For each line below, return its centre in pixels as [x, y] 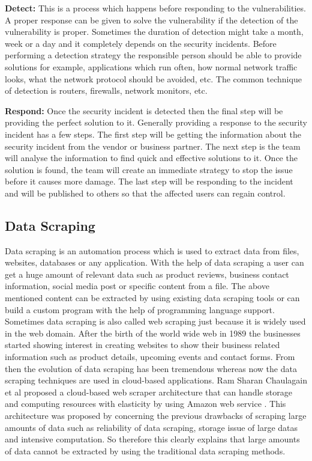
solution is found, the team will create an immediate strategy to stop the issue [149, 169]
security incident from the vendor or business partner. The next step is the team [153, 146]
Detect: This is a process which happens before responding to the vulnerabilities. [155, 8]
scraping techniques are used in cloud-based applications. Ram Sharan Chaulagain [156, 380]
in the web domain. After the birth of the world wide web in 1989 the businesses [153, 333]
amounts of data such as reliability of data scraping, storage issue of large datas [151, 427]
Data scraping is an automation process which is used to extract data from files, [152, 250]
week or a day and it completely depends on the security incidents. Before [141, 43]
